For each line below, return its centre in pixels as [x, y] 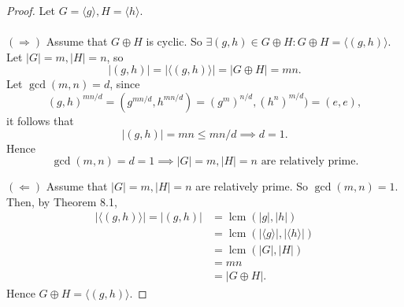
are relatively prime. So [252, 186]
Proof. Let [31, 10]
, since [125, 84]
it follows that [40, 120]
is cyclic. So [174, 41]
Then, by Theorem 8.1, [62, 201]
